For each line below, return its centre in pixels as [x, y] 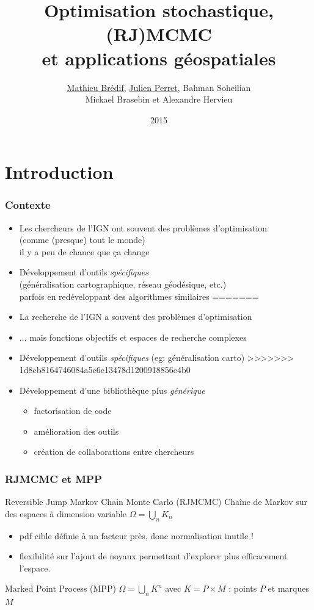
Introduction [59, 172]
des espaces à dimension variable [66, 513]
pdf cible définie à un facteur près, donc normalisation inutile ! [136, 535]
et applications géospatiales [159, 58]
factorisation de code [73, 411]
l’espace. [35, 568]
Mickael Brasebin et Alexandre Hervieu [159, 99]
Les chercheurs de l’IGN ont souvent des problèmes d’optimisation [143, 227]
